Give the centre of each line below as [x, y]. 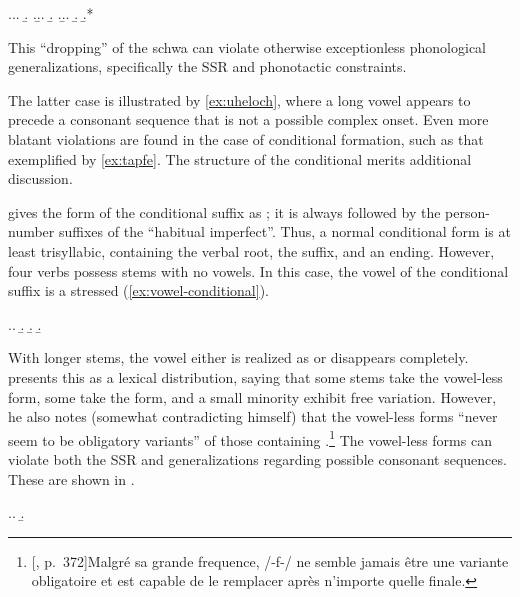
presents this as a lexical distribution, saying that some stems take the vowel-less [255, 376]
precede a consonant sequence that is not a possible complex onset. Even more [248, 119]
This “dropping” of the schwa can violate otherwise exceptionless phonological [247, 46]
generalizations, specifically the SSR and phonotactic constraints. [207, 66]
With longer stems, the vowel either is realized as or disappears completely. [238, 357]
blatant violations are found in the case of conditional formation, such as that [246, 138]
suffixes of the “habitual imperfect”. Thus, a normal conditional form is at [284, 231]
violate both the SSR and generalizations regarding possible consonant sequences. [257, 458]
